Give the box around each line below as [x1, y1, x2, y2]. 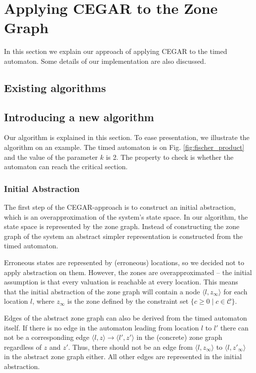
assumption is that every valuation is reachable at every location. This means [4, 277, 238, 287]
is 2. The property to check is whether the [106, 151, 234, 162]
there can [220, 322, 249, 332]
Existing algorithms [4, 80, 106, 95]
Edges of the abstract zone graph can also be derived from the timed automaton [4, 313, 247, 323]
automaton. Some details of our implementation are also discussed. [4, 55, 206, 66]
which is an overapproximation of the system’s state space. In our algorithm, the [4, 211, 248, 222]
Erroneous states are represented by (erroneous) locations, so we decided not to [4, 257, 244, 268]
